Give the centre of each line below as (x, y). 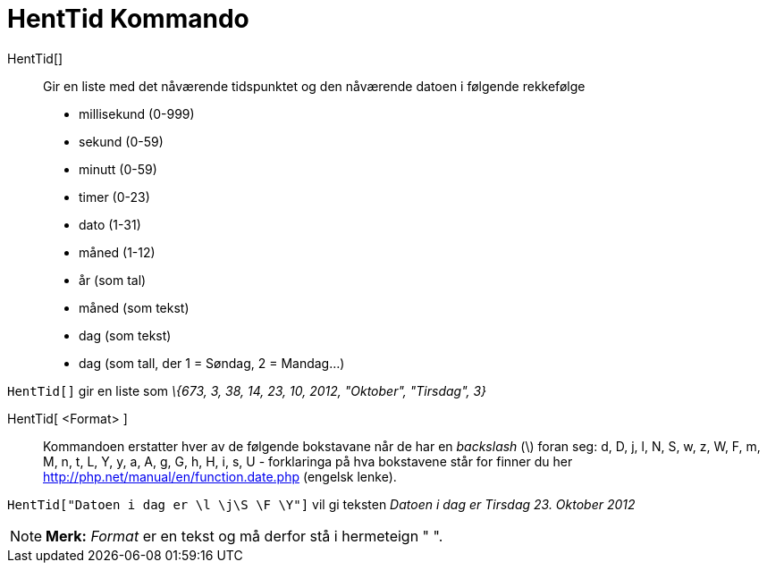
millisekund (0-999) (137, 113)
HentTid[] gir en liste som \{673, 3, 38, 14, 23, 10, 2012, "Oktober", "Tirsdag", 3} (247, 390)
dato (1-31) (110, 224)
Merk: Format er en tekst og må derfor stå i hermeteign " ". (244, 536)
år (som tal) (113, 280)
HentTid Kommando (128, 19)
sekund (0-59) (121, 141)
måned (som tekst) (134, 307)
